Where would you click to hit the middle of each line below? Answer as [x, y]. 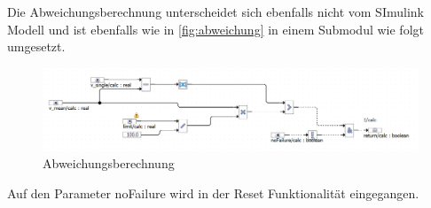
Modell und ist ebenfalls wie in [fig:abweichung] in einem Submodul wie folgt [215, 29]
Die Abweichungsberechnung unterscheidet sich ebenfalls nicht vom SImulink [215, 12]
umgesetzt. [36, 46]
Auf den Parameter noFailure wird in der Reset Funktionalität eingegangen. [213, 193]
